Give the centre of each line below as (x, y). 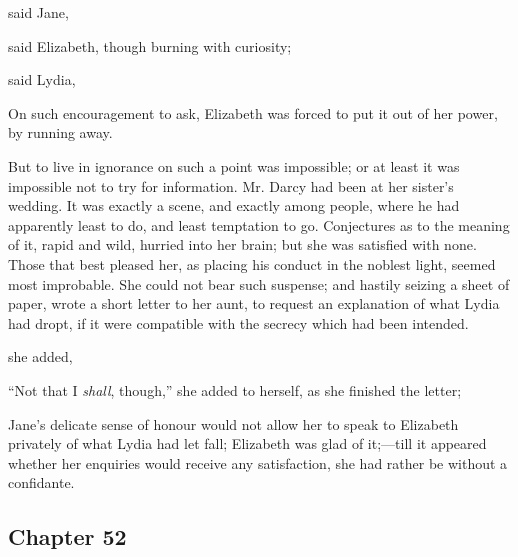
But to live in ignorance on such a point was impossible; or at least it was (234, 165)
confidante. (41, 482)
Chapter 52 (67, 536)
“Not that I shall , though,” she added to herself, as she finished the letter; (235, 389)
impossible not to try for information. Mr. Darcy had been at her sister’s (231, 185)
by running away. (60, 132)
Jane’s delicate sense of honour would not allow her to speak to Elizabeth (233, 423)
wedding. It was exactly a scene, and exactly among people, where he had (234, 205)
